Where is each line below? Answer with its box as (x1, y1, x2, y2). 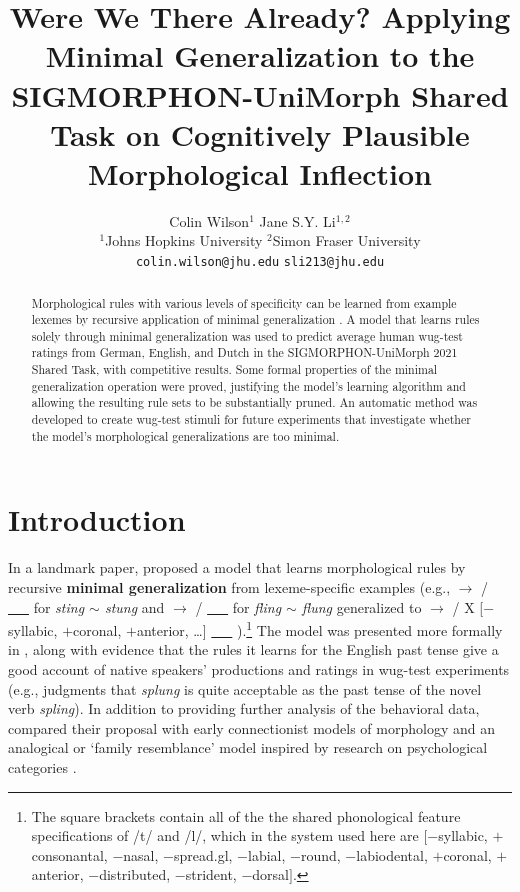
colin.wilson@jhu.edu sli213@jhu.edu (135, 255, 385, 270)
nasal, (123, 844, 159, 865)
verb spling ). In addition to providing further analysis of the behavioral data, (8, 698, 480, 719)
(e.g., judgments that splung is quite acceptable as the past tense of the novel (8, 678, 482, 699)
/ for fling (195, 596, 282, 617)
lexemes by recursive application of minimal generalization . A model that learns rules (31, 311, 480, 328)
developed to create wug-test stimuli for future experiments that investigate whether (31, 411, 471, 428)
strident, (185, 864, 237, 885)
